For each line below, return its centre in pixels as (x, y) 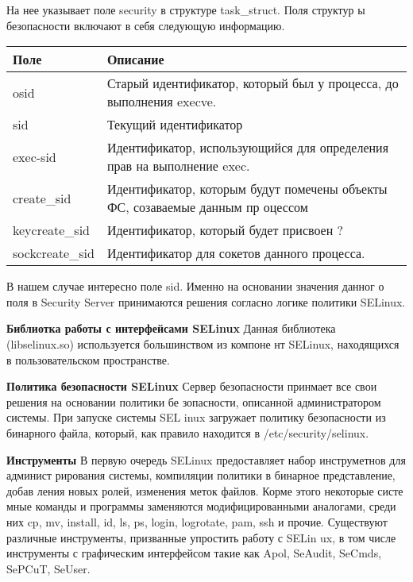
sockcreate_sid (54, 253)
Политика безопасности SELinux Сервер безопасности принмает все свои (192, 386)
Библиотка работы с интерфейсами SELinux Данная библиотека (171, 328)
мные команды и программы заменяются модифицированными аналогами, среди (201, 506)
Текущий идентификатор (175, 125)
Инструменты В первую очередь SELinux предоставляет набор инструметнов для (206, 459)
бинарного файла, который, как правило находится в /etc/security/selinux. (188, 432)
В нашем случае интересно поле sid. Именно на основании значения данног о (195, 286)
